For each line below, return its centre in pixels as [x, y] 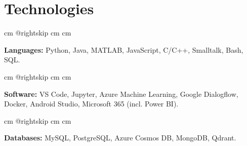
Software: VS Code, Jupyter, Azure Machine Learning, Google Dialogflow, [121, 94]
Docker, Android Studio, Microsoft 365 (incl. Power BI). [91, 104]
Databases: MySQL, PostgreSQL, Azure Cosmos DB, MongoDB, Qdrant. [120, 138]
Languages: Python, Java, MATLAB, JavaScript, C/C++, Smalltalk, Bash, [124, 49]
